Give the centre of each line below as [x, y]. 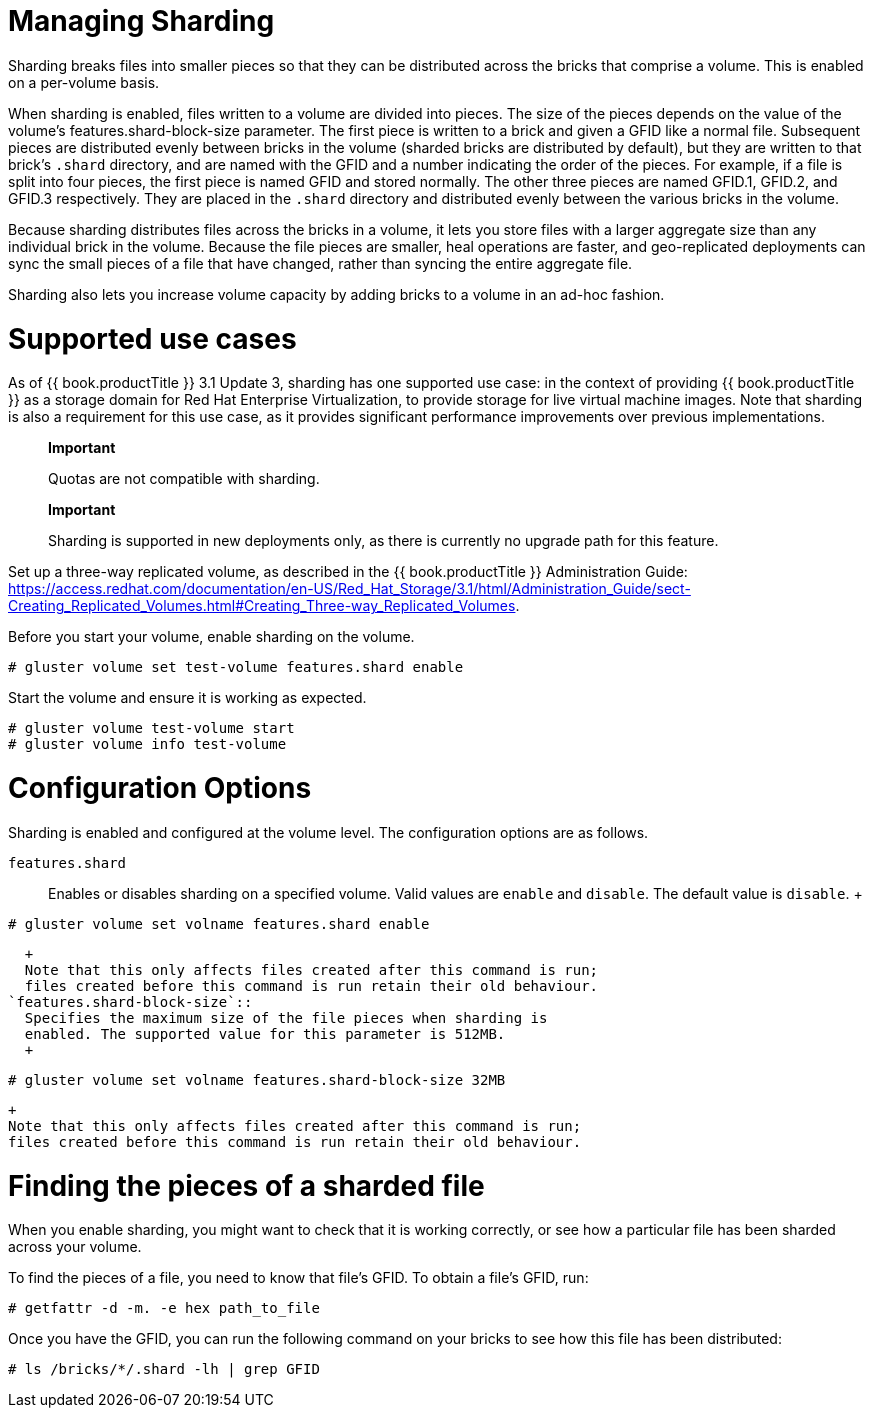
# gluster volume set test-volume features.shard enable [236, 667]
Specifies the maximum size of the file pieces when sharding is [286, 1017]
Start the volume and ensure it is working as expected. [187, 698]
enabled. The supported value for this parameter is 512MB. [265, 1033]
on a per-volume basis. [84, 82]
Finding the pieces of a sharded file [246, 1185]
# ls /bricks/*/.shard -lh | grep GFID [164, 1369]
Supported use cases [152, 338]
